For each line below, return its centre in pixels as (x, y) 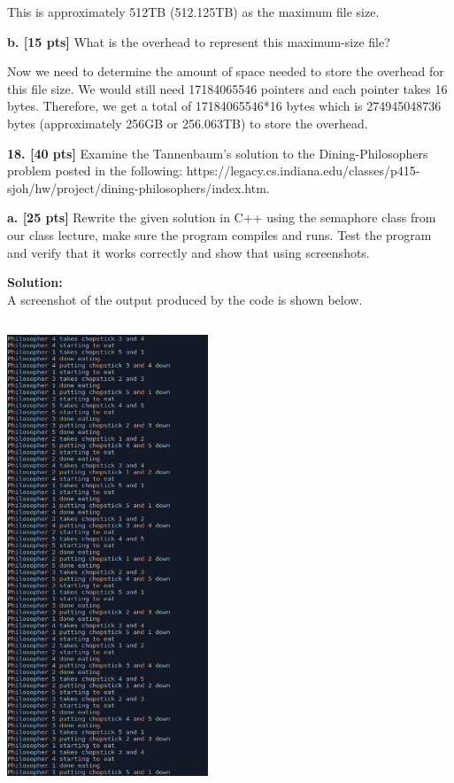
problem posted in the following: (95, 171)
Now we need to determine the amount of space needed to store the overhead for (226, 71)
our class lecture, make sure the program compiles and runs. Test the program (219, 234)
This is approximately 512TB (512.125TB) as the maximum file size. (193, 12)
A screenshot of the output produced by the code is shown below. (185, 299)
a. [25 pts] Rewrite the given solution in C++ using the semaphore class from (222, 217)
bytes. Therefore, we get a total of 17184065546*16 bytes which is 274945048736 (224, 106)
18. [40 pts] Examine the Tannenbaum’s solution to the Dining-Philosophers (218, 153)
